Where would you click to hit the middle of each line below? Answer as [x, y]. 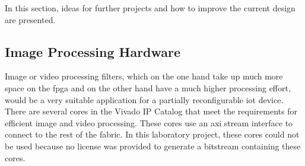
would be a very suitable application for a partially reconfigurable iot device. [144, 99]
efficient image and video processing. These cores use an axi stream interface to [149, 122]
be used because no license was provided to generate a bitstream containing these [153, 146]
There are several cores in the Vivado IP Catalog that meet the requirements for [151, 111]
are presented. [30, 19]
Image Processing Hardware [93, 51]
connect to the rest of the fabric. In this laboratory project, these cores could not [152, 134]
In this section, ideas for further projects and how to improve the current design [150, 8]
